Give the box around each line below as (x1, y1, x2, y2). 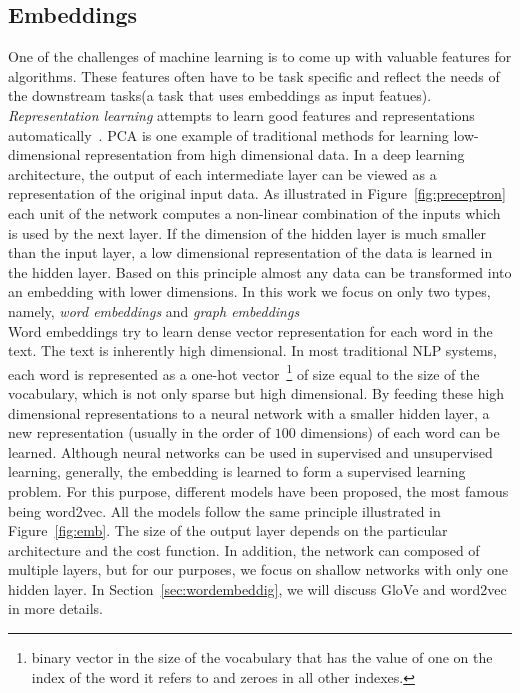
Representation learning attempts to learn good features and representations (8, 104, 475, 125)
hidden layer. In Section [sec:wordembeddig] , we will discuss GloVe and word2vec (8, 578, 507, 599)
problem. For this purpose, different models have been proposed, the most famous (8, 480, 509, 501)
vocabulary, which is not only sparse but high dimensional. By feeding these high (8, 382, 505, 403)
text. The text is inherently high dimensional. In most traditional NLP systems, (8, 340, 497, 361)
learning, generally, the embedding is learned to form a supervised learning (8, 461, 466, 482)
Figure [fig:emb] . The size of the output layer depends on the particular (8, 520, 448, 541)
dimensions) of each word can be (300, 422, 500, 443)
